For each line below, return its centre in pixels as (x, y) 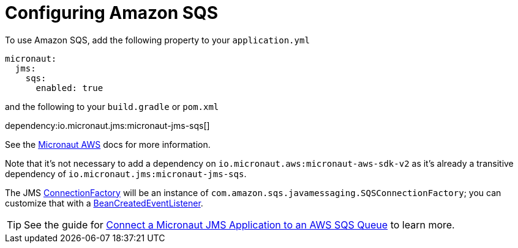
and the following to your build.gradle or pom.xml (112, 106)
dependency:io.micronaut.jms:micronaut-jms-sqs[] (107, 125)
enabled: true (69, 88)
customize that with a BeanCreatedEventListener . (104, 203)
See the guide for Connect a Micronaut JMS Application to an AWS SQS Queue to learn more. (239, 224)
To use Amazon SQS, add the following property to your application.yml (157, 40)
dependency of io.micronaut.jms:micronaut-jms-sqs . (126, 173)
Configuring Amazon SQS (112, 13)
